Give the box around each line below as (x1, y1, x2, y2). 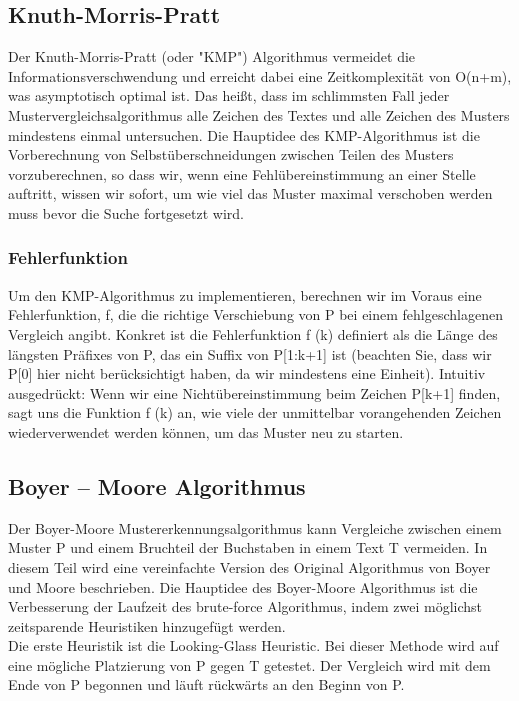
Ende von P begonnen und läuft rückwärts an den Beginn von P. (8, 674, 405, 695)
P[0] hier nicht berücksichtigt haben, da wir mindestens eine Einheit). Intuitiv (8, 363, 486, 384)
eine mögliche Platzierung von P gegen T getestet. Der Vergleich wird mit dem (8, 654, 491, 675)
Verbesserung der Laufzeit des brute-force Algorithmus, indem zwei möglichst (8, 596, 483, 617)
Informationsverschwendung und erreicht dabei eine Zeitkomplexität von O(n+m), (8, 65, 512, 86)
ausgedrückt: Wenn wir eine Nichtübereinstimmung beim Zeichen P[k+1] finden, (8, 382, 501, 403)
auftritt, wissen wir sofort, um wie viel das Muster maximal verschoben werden (8, 183, 493, 204)
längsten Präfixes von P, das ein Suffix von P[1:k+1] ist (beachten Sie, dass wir (8, 343, 492, 364)
